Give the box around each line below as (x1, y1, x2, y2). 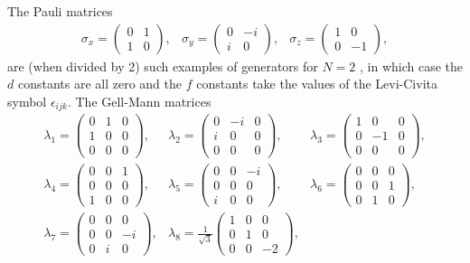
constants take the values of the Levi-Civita (196, 74, 437, 93)
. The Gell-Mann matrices (67, 91, 211, 110)
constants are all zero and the (17, 74, 182, 93)
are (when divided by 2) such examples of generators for (7, 56, 318, 75)
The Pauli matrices (7, 2, 113, 20)
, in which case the (360, 56, 464, 75)
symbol (7, 91, 47, 110)
